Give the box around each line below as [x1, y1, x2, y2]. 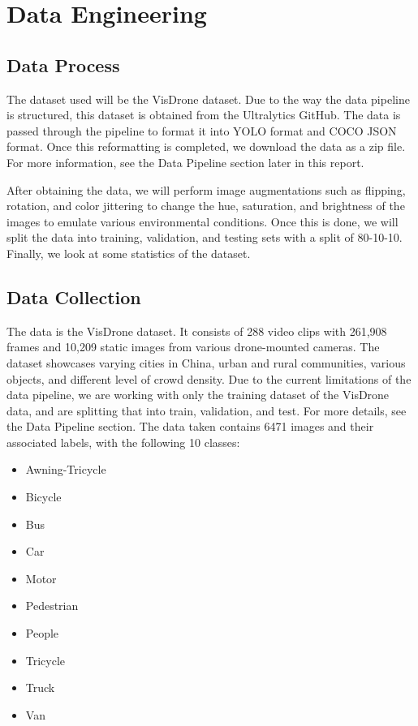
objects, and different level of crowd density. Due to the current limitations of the [6, 370, 412, 387]
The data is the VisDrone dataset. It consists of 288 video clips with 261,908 [6, 322, 387, 339]
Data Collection [6, 284, 141, 309]
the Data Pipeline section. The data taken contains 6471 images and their [6, 418, 374, 435]
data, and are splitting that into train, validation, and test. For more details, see [6, 402, 407, 419]
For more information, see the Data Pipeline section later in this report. [6, 153, 364, 170]
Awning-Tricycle [25, 461, 106, 478]
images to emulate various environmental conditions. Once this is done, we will [6, 213, 399, 230]
